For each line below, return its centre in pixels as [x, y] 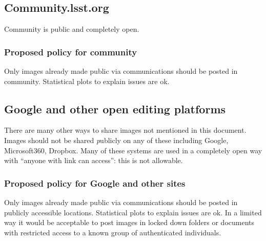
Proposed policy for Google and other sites [95, 183]
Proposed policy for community [71, 52]
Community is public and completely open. [72, 29]
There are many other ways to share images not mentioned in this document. [125, 130]
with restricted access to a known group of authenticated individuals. [113, 232]
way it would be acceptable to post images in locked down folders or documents [129, 222]
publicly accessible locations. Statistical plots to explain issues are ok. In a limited [133, 212]
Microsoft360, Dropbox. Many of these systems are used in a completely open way [133, 150]
